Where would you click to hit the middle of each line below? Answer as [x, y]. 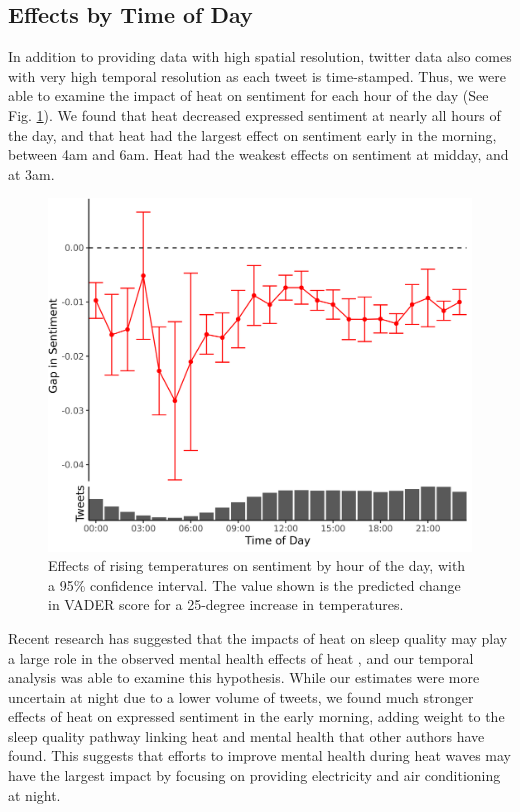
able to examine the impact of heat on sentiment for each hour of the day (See [248, 95]
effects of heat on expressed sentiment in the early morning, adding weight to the [256, 716]
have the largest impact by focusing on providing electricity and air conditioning [254, 775]
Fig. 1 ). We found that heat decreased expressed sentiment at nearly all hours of [254, 114]
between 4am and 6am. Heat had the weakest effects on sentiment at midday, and [258, 154]
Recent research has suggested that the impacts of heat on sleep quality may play [258, 637]
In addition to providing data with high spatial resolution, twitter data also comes [260, 56]
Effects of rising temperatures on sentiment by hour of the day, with [257, 565]
